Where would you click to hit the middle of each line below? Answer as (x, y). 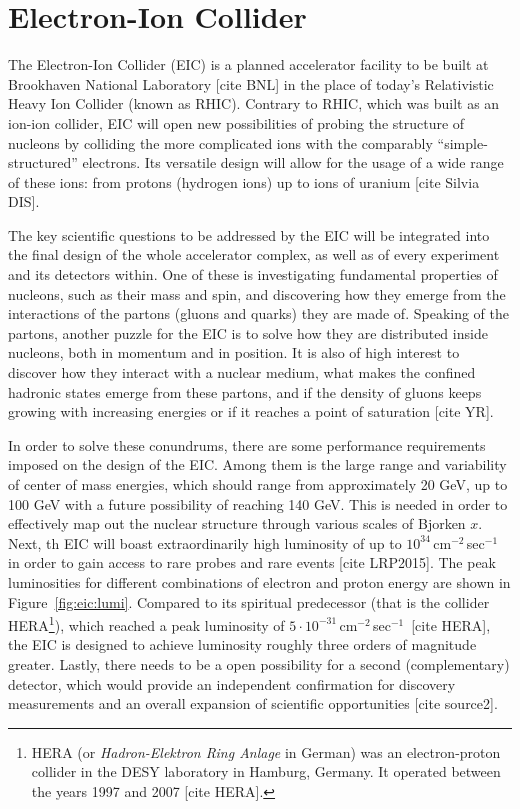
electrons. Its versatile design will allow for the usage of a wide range (293, 162)
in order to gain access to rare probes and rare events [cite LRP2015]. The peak (252, 562)
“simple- (462, 142)
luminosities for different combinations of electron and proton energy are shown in (259, 581)
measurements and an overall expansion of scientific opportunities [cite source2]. (253, 703)
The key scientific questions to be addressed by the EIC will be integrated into (249, 234)
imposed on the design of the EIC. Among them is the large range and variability (257, 464)
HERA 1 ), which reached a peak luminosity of (146, 623)
